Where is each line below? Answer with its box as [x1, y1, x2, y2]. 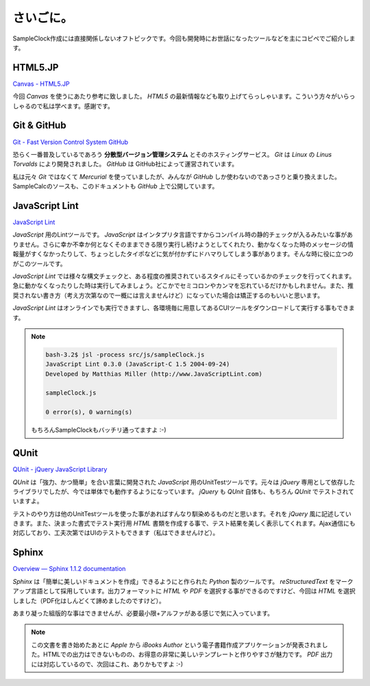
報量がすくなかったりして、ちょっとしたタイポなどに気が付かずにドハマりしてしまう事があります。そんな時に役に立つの [12, 250, 354, 258]
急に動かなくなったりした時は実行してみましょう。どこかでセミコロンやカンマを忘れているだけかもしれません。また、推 [12, 282, 354, 290]
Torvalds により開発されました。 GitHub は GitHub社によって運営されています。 [12, 160, 238, 168]
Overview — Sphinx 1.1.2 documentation [12, 565, 126, 573]
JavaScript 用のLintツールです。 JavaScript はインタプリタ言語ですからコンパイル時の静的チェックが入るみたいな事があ [12, 230, 353, 239]
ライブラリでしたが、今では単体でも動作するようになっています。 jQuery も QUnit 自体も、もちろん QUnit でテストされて [12, 487, 355, 495]
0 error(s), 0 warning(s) [45, 408, 133, 416]
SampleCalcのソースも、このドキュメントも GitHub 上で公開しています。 [12, 182, 219, 191]
